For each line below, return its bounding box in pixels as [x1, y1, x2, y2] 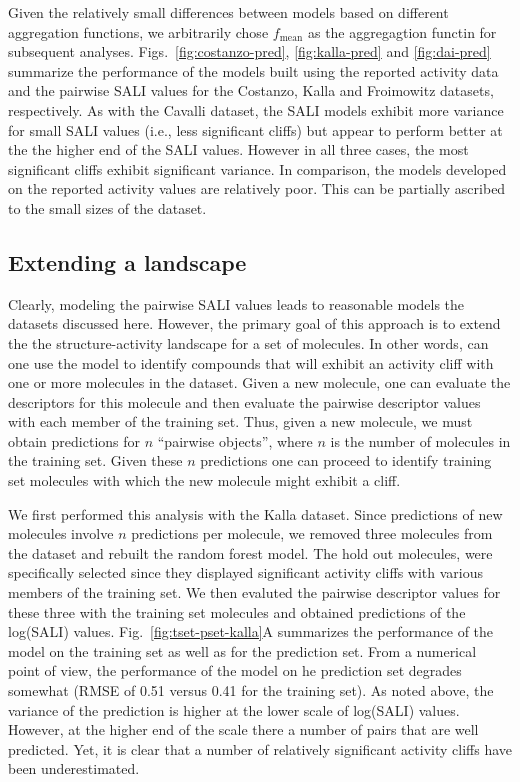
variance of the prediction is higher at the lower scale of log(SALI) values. [8, 699, 460, 720]
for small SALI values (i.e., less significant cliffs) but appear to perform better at [8, 119, 503, 140]
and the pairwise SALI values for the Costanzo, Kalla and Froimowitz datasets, [8, 80, 494, 101]
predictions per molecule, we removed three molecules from [131, 523, 493, 544]
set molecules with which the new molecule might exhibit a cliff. [8, 470, 401, 491]
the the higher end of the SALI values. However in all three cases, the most [8, 139, 469, 160]
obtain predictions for [8, 430, 141, 451]
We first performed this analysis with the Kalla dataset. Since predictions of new [8, 503, 503, 524]
